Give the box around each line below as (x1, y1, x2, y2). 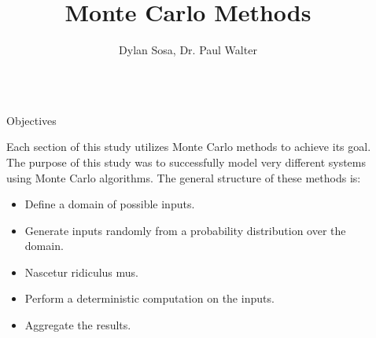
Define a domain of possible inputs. (24, 196, 195, 212)
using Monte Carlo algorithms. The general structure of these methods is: (6, 169, 361, 186)
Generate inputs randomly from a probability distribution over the (24, 222, 346, 238)
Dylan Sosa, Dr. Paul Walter (119, 42, 257, 58)
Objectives (6, 112, 57, 128)
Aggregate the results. (24, 317, 131, 333)
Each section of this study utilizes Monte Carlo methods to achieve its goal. (6, 138, 371, 155)
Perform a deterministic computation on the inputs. (24, 290, 275, 307)
